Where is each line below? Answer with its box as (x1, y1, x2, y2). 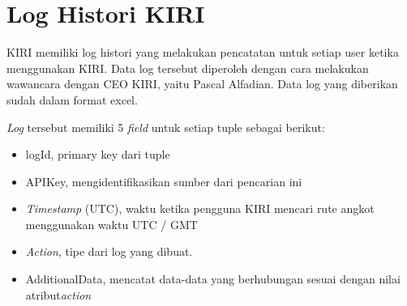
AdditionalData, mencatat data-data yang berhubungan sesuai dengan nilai (25, 270, 401, 287)
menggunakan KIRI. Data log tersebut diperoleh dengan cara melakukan (6, 59, 369, 76)
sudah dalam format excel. (6, 91, 138, 108)
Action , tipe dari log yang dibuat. (25, 243, 193, 260)
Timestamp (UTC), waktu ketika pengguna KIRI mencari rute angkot (25, 200, 375, 217)
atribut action (25, 286, 92, 303)
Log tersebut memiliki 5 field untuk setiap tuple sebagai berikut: (6, 118, 325, 135)
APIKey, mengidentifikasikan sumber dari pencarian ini (25, 172, 302, 189)
